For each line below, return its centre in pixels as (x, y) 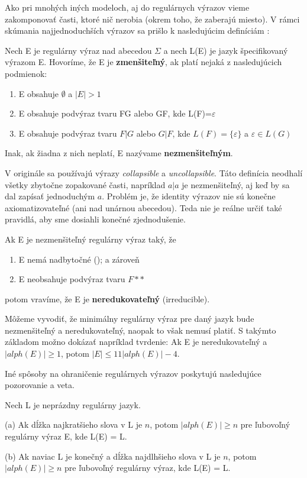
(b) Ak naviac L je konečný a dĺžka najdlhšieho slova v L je (113, 456)
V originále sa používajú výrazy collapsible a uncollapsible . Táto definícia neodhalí (154, 172)
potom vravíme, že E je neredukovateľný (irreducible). (107, 298)
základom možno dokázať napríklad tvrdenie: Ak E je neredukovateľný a (136, 342)
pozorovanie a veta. (40, 385)
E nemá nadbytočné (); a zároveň (79, 259)
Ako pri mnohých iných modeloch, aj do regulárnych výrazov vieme (127, 7)
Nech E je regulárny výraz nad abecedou (78, 50)
